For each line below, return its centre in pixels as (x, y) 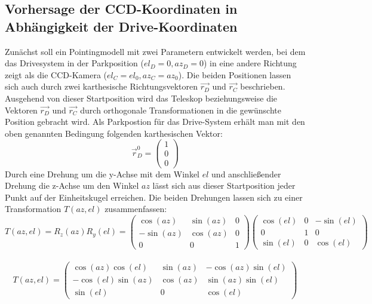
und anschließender (246, 174)
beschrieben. (263, 86)
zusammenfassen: (136, 209)
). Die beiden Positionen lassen (235, 74)
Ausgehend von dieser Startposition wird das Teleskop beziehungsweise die (141, 98)
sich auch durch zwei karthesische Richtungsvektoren (101, 86)
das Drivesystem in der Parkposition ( (74, 63)
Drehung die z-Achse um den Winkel (72, 185)
